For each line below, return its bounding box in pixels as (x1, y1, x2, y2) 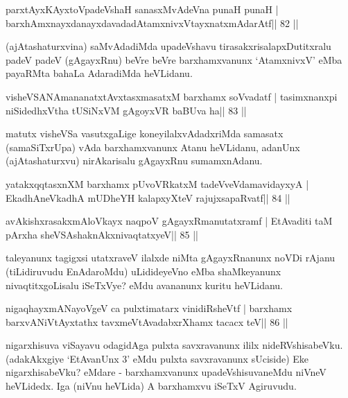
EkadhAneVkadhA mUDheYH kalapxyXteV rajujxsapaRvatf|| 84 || (6, 190, 290, 205)
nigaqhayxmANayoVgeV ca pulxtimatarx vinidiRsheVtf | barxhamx (6, 301, 293, 315)
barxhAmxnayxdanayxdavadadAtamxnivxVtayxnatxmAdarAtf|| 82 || (6, 15, 299, 30)
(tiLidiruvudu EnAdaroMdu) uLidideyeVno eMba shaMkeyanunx (6, 263, 281, 278)
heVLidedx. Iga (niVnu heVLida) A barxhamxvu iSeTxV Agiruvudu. (6, 379, 297, 393)
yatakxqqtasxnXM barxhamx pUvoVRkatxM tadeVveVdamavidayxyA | (6, 176, 309, 191)
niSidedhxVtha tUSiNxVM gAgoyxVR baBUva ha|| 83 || (6, 103, 247, 117)
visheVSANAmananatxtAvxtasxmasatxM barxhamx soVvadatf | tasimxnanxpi (6, 89, 338, 103)
